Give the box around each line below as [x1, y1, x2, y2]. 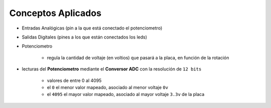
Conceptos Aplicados [9, 7, 101, 18]
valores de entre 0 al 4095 [47, 77, 102, 83]
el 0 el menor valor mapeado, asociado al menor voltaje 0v [47, 84, 168, 90]
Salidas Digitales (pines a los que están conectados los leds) [22, 34, 148, 40]
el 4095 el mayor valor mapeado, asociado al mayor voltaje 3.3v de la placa [47, 91, 205, 97]
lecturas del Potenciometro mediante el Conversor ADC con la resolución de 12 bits [22, 66, 202, 72]
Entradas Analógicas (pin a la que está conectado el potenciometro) [22, 25, 163, 31]
